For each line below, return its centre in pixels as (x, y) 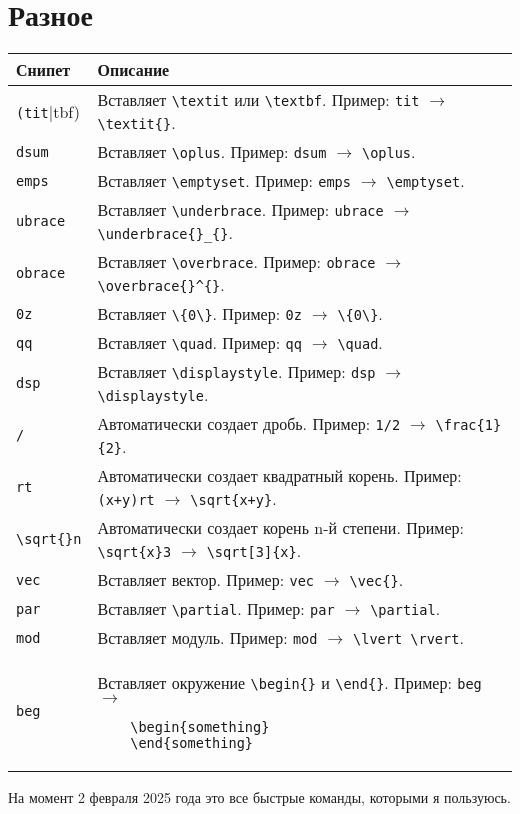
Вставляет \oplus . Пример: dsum (212, 152)
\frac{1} (468, 425)
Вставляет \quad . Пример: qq (199, 343)
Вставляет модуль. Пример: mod (207, 638)
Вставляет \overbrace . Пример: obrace (236, 262)
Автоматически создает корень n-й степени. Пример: (280, 528)
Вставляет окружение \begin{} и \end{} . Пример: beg (289, 683)
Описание (133, 70)
